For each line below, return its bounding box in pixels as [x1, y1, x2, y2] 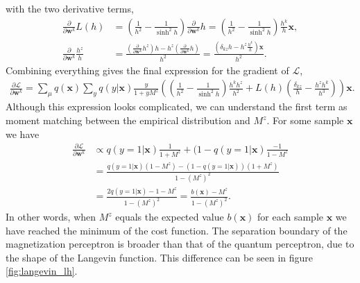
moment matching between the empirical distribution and [6, 113, 250, 128]
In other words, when [6, 209, 96, 224]
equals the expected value [115, 209, 224, 224]
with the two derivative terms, [6, 1, 134, 15]
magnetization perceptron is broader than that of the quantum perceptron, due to [6, 237, 354, 251]
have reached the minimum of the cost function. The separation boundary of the [6, 223, 348, 237]
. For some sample [266, 113, 344, 128]
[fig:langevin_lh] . [6, 264, 78, 278]
